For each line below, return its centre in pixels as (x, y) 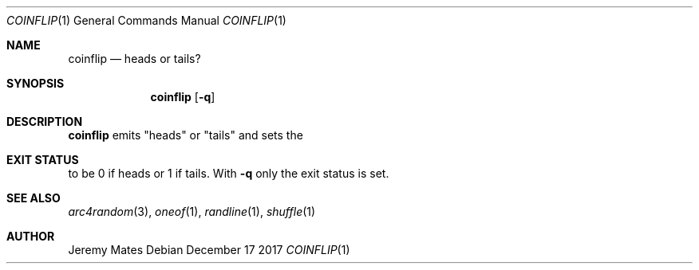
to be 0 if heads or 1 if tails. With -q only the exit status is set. (229, 173)
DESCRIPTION (45, 121)
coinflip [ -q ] (183, 97)
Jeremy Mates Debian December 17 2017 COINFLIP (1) (209, 250)
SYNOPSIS (36, 83)
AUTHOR (31, 236)
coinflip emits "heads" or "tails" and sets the (186, 135)
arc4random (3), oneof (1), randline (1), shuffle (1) (192, 211)
